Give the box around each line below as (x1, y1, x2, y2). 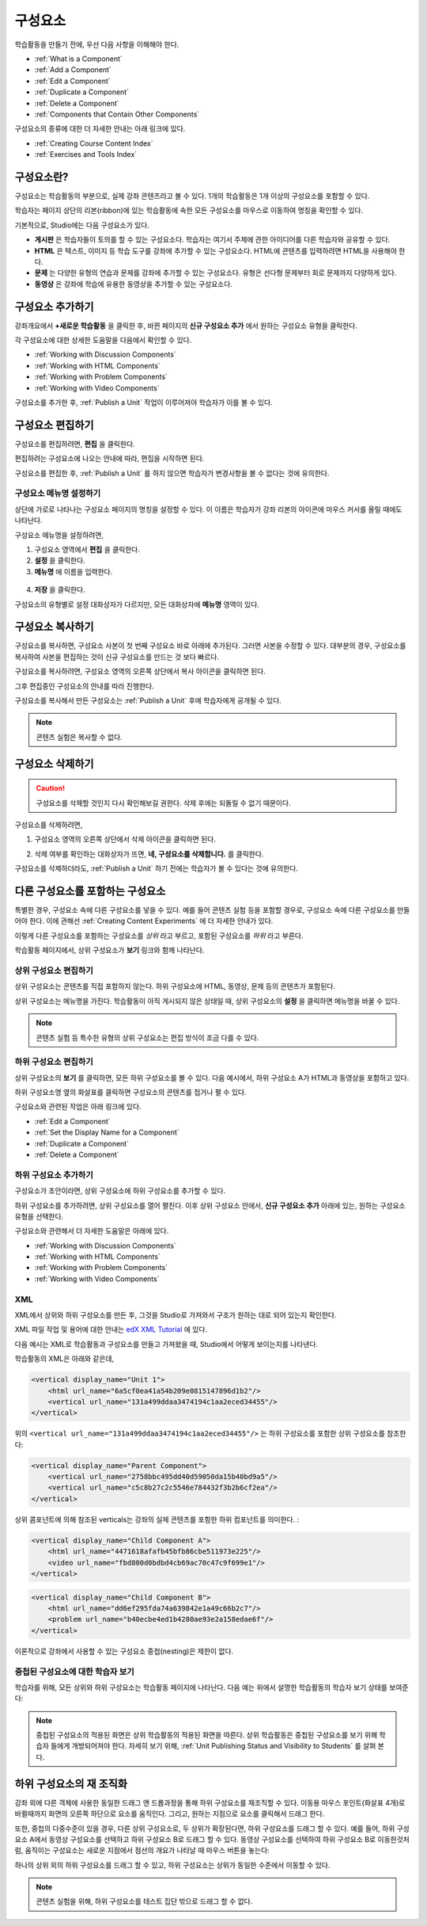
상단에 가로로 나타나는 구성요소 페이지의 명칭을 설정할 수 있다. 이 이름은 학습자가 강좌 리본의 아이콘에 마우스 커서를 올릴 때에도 (14, 504, 402, 514)
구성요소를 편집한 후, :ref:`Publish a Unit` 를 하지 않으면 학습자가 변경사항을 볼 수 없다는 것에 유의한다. (14, 468, 330, 478)
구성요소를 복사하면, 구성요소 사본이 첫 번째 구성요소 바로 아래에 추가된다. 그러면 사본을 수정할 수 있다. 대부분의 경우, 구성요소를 (14, 641, 406, 650)
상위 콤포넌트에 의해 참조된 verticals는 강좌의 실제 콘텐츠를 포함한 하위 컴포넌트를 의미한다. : (14, 1514, 300, 1524)
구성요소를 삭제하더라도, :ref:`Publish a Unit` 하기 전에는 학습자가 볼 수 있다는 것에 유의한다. (14, 864, 298, 873)
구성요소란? (14, 170, 69, 184)
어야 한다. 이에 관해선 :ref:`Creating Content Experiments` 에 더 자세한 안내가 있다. (14, 916, 274, 926)
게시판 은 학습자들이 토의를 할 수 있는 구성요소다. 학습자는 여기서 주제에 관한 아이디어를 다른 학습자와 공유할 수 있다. (34, 235, 391, 245)
